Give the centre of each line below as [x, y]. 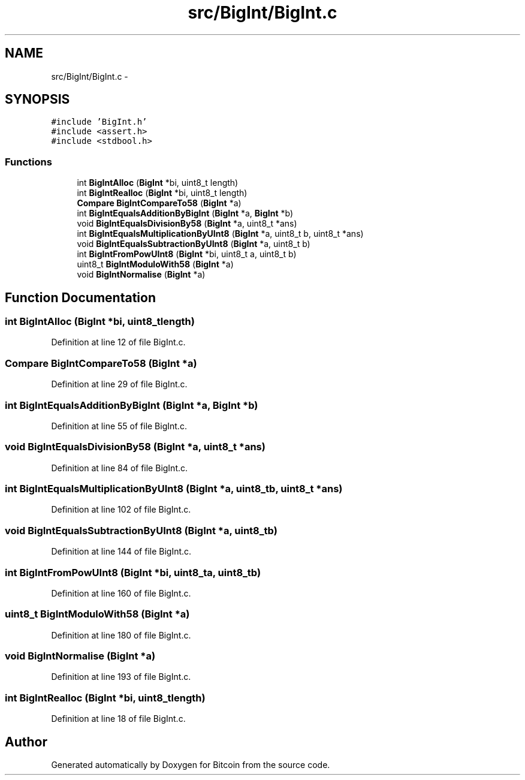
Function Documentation [80, 297]
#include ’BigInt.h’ [99, 122]
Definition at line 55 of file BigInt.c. [119, 426]
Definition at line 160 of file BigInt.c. [121, 593]
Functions [28, 162]
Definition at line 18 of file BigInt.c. [118, 719]
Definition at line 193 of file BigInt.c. [121, 677]
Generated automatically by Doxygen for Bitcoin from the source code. [191, 765]
